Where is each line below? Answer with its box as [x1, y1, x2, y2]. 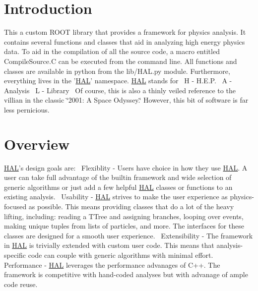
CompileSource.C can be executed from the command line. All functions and [4, 56, 237, 66]
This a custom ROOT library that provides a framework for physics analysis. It [4, 27, 246, 37]
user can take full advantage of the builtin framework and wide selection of [4, 172, 232, 182]
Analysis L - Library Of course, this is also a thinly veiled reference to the [4, 85, 236, 95]
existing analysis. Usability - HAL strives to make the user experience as [4, 191, 228, 202]
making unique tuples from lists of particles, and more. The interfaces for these [4, 221, 245, 231]
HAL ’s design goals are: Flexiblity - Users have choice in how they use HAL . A [4, 162, 248, 173]
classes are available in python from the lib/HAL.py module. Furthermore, [4, 65, 230, 76]
